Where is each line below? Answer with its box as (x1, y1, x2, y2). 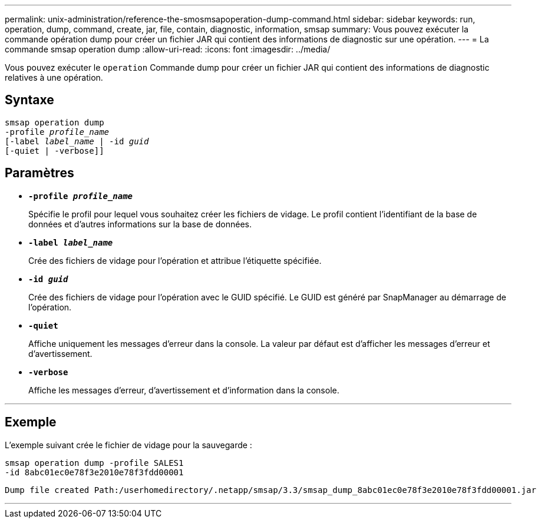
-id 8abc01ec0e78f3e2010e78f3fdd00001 (5, 467, 184, 477)
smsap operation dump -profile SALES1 (5, 458, 184, 468)
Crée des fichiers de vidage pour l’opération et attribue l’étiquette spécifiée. (28, 255, 322, 266)
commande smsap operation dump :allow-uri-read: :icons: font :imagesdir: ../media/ (5, 44, 331, 54)
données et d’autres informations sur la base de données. (28, 219, 252, 229)
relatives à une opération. (5, 72, 103, 82)
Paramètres (5, 165, 74, 181)
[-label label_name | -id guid (5, 136, 149, 146)
